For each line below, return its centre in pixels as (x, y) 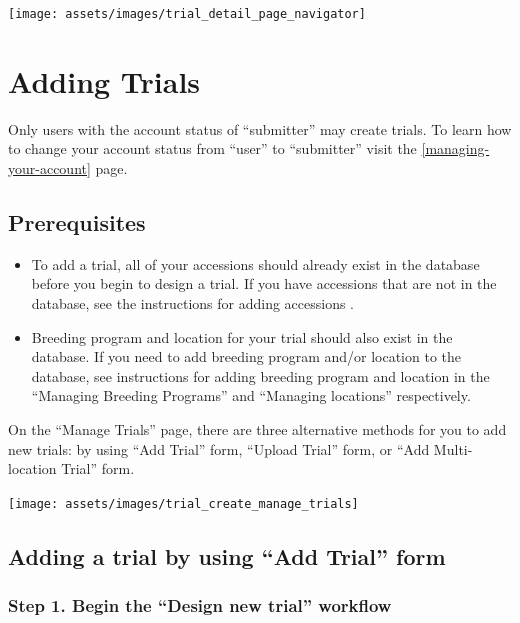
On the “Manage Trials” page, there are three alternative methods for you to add (257, 428)
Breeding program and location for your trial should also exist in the (242, 336)
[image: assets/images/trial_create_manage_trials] (183, 503)
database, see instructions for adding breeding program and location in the (260, 375)
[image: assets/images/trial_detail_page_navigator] (187, 14)
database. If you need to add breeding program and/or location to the (246, 356)
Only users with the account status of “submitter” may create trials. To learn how (260, 128)
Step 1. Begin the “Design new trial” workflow (200, 605)
